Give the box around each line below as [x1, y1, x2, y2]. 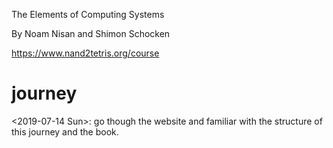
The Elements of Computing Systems [11, 9, 165, 20]
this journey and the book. [11, 125, 119, 138]
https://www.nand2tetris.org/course [11, 47, 160, 59]
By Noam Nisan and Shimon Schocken [11, 28, 171, 39]
